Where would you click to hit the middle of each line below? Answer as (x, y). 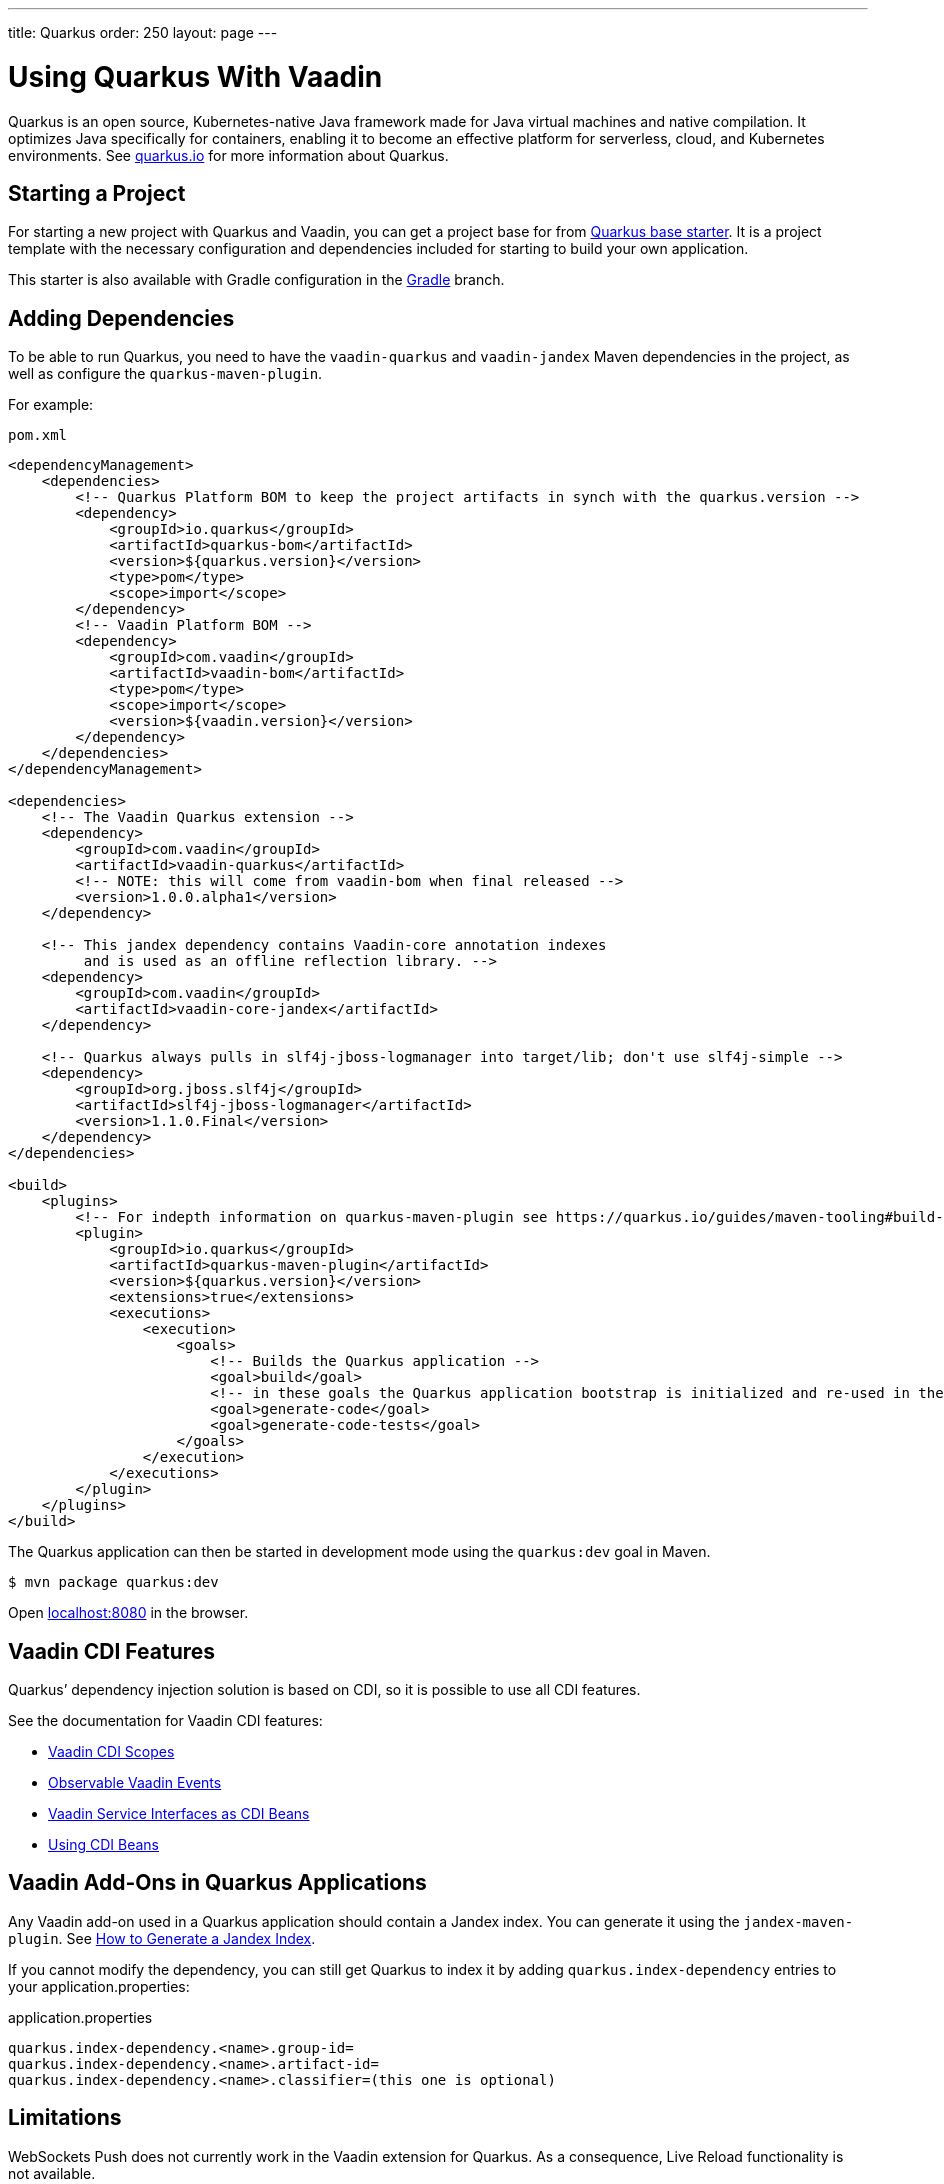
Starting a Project (97, 193)
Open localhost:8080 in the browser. (128, 1613)
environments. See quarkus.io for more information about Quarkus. (228, 155)
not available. (52, 2173)
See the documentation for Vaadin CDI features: (165, 1721)
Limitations (65, 2118)
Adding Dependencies (121, 318)
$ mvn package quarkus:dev (113, 1582)
